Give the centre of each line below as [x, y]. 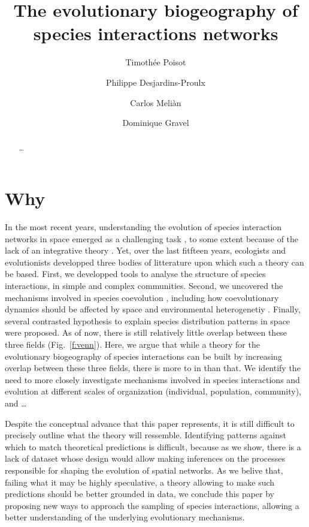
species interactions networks [156, 33]
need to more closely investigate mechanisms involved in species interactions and [152, 379]
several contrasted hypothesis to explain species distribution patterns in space [148, 320]
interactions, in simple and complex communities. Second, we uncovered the [144, 286]
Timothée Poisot [156, 62]
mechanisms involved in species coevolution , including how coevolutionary [142, 297]
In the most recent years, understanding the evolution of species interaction [143, 227]
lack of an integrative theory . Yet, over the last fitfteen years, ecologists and [146, 250]
